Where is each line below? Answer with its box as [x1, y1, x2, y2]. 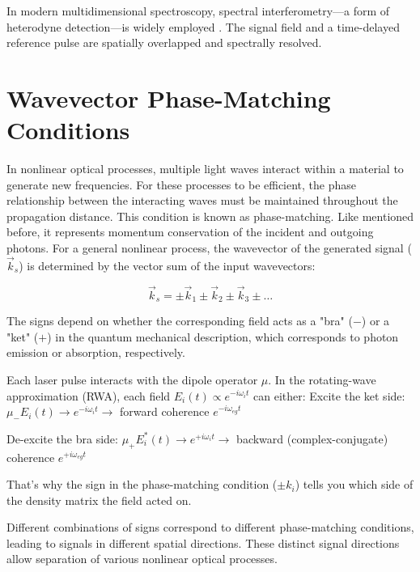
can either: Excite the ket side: [253, 387, 405, 404]
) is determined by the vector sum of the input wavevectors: [19, 256, 316, 273]
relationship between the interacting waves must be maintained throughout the [6, 192, 398, 209]
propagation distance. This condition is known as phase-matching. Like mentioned [6, 207, 414, 224]
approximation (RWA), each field [6, 387, 171, 404]
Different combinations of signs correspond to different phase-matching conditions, [6, 519, 414, 536]
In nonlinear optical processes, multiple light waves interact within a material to [6, 160, 404, 177]
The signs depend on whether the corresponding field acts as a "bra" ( [6, 312, 353, 329]
